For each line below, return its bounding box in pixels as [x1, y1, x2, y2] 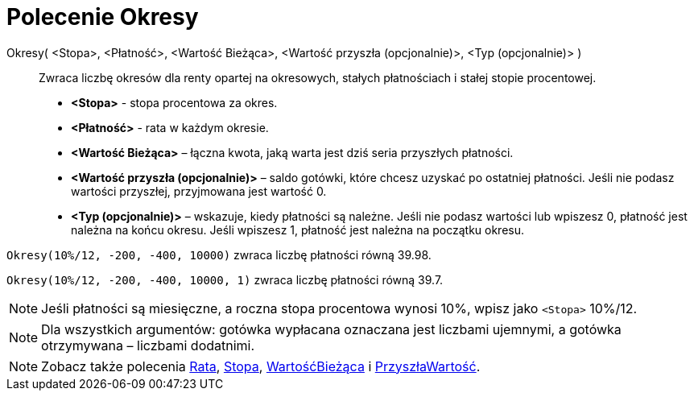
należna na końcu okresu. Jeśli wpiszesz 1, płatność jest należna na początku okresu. [71, 222, 525, 237]
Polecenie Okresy [6, 3, 199, 31]
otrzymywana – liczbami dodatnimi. [41, 337, 255, 354]
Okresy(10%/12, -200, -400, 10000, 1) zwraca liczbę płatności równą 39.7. [6, 272, 444, 287]
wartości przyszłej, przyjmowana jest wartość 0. [71, 184, 327, 198]
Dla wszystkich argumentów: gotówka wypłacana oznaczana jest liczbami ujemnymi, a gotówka [41, 320, 622, 337]
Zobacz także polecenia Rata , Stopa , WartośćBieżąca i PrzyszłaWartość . [41, 358, 481, 374]
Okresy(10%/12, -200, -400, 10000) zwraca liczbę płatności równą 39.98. [6, 247, 432, 262]
